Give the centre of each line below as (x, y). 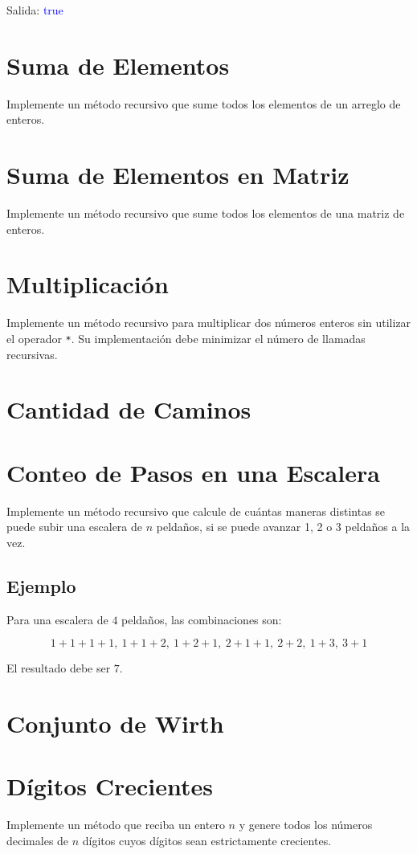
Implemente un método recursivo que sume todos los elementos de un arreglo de (204, 103)
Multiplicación (88, 284)
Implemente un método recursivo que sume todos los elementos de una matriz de (206, 213)
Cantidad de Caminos (129, 409)
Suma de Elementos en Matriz (178, 175)
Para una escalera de (57, 619)
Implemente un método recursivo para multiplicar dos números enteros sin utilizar (209, 323)
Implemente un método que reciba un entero (116, 825)
